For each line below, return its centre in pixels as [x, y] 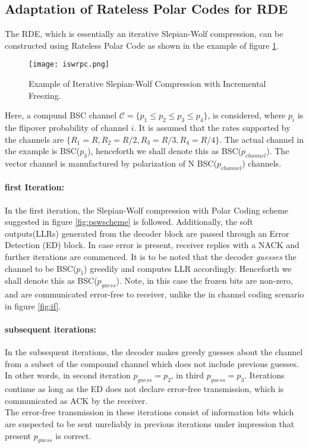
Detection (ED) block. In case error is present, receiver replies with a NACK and [152, 245]
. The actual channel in [262, 139]
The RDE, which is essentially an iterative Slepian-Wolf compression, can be [144, 34]
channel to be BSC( [41, 268]
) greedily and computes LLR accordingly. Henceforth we [188, 268]
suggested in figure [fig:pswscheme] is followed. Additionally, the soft [129, 222]
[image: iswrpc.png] [69, 65]
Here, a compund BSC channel [61, 115]
